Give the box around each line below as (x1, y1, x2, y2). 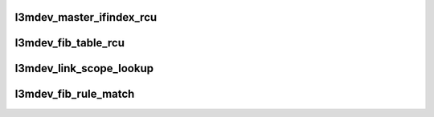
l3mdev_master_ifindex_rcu (14, 10, 158, 24)
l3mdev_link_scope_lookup (14, 62, 154, 75)
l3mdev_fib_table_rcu (14, 36, 125, 50)
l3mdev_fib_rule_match (14, 87, 135, 101)
